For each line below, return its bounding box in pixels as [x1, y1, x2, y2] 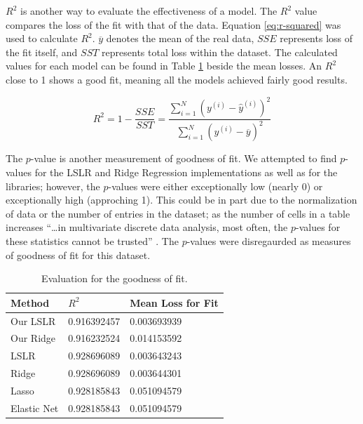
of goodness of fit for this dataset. [6, 247, 151, 262]
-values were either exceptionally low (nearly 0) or [108, 178, 323, 193]
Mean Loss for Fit [130, 295, 219, 310]
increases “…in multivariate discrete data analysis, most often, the [6, 220, 288, 234]
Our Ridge [11, 331, 56, 345]
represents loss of [280, 31, 353, 46]
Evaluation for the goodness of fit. [41, 271, 188, 286]
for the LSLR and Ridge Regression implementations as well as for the [34, 165, 338, 180]
